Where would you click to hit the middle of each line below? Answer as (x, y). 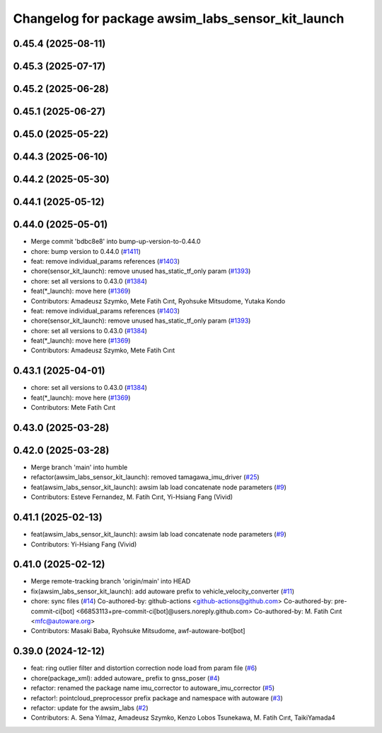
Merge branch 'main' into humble (79, 467)
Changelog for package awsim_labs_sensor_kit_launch (179, 18)
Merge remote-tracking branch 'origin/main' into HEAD (111, 581)
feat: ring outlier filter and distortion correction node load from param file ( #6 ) (144, 668)
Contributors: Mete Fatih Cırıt (73, 408)
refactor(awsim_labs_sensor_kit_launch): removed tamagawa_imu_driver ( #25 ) (145, 477)
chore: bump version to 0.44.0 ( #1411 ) (86, 251)
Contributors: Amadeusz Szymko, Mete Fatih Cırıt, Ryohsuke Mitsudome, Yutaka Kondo (158, 301)
